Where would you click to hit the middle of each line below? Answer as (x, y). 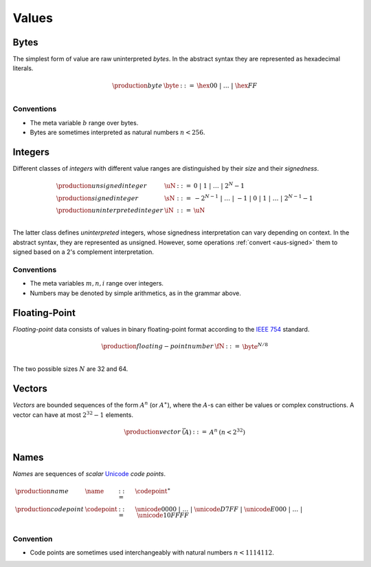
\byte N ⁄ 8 (255, 346)
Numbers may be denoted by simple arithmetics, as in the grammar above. (136, 293)
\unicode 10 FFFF (163, 515)
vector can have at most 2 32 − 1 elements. (73, 414)
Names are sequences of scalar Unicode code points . (89, 473)
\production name (42, 491)
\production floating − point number (158, 346)
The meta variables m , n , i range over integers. (97, 283)
